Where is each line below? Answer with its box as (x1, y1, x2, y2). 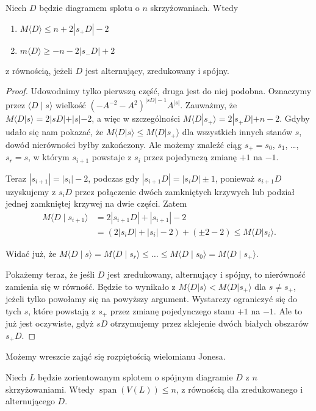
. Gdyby (279, 112, 310, 125)
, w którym (28, 150, 70, 163)
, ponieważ (215, 171, 255, 184)
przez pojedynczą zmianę (143, 150, 237, 163)
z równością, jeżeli (5, 64, 73, 76)
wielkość (55, 98, 86, 111)
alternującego (5, 394, 55, 407)
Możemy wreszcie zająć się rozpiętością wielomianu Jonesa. (5, 350, 226, 363)
